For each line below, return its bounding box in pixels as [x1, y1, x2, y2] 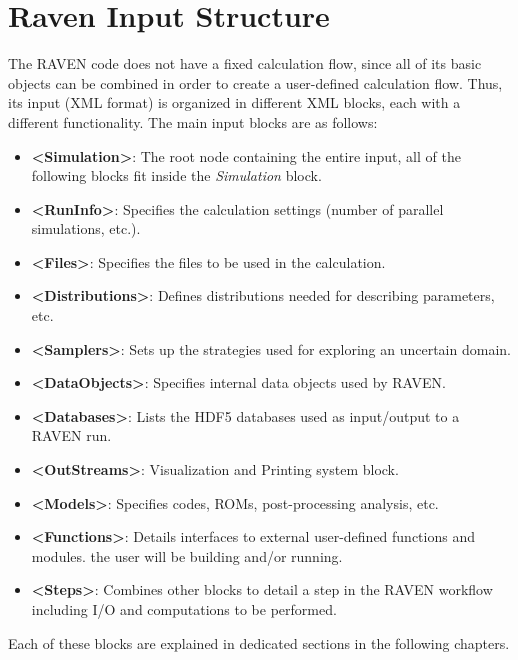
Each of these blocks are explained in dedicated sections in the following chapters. [8, 632, 510, 653]
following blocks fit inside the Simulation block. [31, 165, 322, 186]
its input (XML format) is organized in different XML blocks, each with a [8, 92, 461, 113]
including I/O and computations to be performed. [31, 599, 337, 619]
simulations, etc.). [31, 218, 141, 239]
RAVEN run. [31, 425, 112, 446]
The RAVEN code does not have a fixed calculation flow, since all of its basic [8, 53, 482, 74]
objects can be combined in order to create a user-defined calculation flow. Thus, [8, 72, 503, 93]
